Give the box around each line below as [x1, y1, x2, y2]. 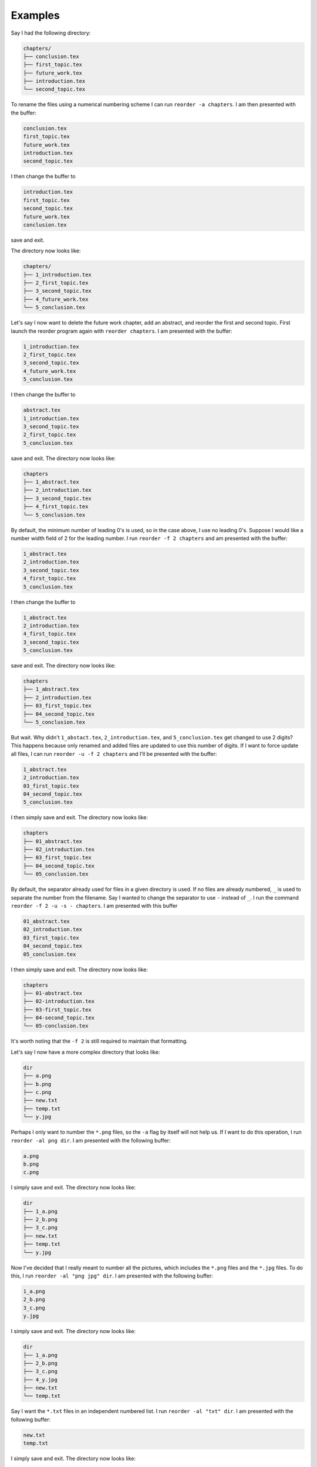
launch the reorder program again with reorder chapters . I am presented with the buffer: [11, 327, 232, 334]
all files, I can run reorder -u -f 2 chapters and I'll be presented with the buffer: [11, 750, 217, 757]
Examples [11, 9, 60, 22]
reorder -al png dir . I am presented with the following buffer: [11, 1137, 171, 1144]
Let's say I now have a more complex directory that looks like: [11, 1048, 160, 1056]
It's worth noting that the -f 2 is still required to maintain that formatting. [11, 1037, 188, 1045]
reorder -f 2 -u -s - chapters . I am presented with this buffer [11, 902, 178, 909]
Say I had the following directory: [11, 29, 91, 36]
